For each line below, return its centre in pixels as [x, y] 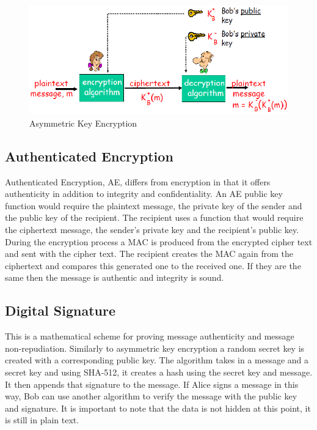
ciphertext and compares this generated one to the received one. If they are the [153, 265]
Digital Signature [60, 310]
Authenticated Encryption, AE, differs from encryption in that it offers [138, 181]
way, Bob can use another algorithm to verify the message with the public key [151, 396]
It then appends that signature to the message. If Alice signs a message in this [152, 384]
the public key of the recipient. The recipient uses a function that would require [154, 217]
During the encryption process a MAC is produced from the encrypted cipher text [159, 241]
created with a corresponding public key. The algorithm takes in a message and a [157, 360]
